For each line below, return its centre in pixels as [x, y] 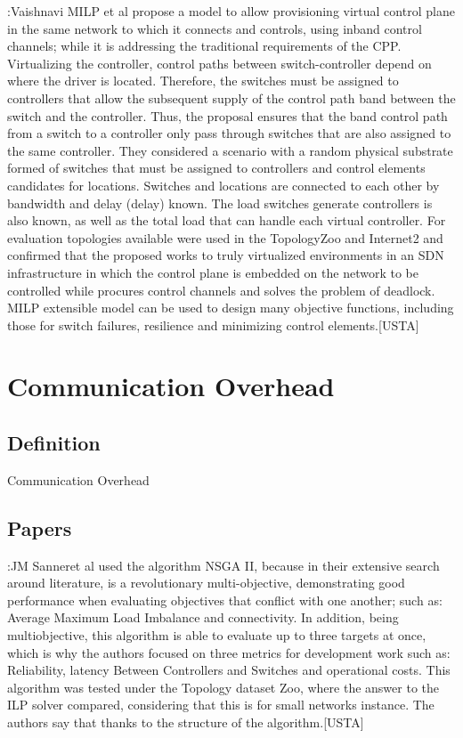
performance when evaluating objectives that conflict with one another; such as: [225, 600]
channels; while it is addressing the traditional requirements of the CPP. [204, 46]
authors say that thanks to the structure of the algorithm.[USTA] [186, 722]
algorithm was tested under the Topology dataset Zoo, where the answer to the [223, 687]
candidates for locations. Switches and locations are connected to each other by [223, 185]
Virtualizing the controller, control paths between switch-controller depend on [219, 63]
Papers [40, 527]
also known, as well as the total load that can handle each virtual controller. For [227, 220]
